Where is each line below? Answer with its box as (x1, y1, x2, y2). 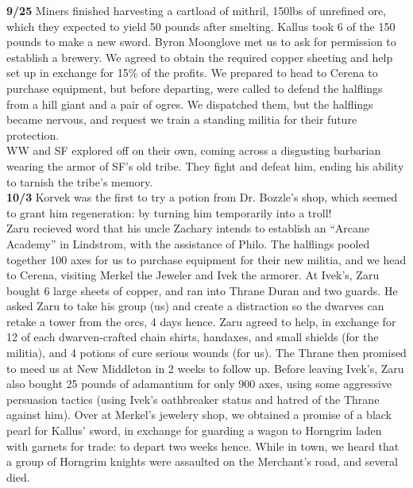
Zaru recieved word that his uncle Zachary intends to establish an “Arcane (6, 220, 370, 236)
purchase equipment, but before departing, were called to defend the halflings (6, 79, 383, 96)
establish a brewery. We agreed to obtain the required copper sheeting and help (6, 48, 393, 65)
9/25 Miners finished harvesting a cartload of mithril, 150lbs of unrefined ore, (6, 2, 387, 18)
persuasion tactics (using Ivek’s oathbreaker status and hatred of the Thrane (6, 390, 380, 407)
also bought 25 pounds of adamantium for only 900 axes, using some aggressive (6, 375, 392, 392)
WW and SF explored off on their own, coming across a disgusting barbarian (6, 142, 381, 159)
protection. (6, 126, 60, 143)
